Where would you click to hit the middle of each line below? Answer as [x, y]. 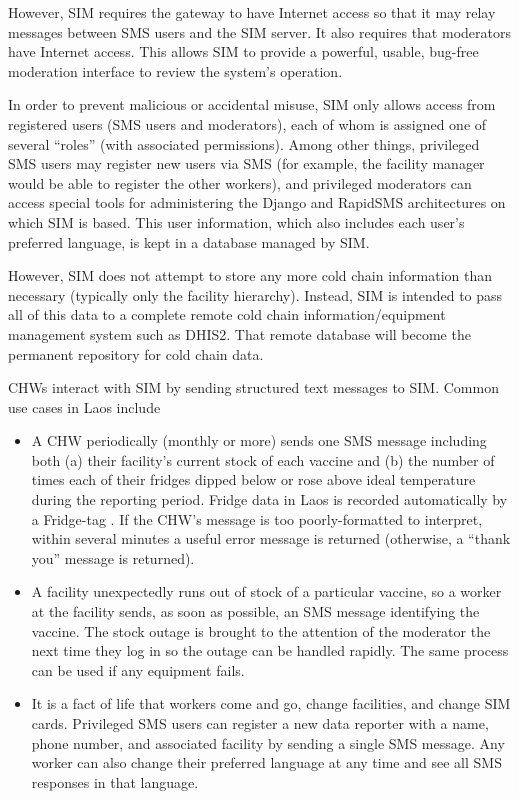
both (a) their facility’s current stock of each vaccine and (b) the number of [263, 459]
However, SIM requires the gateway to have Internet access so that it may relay [252, 12]
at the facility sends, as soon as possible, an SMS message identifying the [255, 611]
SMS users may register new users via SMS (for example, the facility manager [246, 163]
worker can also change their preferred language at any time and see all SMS [266, 762]
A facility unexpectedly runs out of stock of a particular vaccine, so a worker [266, 591]
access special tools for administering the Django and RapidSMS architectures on [257, 202]
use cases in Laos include [84, 406]
